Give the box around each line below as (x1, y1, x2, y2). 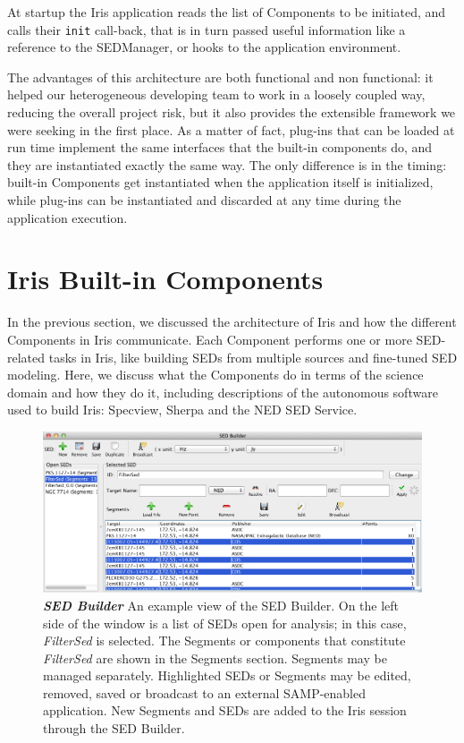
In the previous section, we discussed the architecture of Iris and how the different (7, 312, 457, 331)
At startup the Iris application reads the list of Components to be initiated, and (7, 3, 446, 21)
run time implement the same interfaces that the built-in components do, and (7, 138, 433, 157)
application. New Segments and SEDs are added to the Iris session (43, 701, 407, 720)
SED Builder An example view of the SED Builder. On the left (43, 595, 400, 614)
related (7, 347, 46, 366)
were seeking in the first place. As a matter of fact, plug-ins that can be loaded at (7, 120, 455, 139)
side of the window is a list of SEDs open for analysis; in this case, (43, 613, 407, 632)
